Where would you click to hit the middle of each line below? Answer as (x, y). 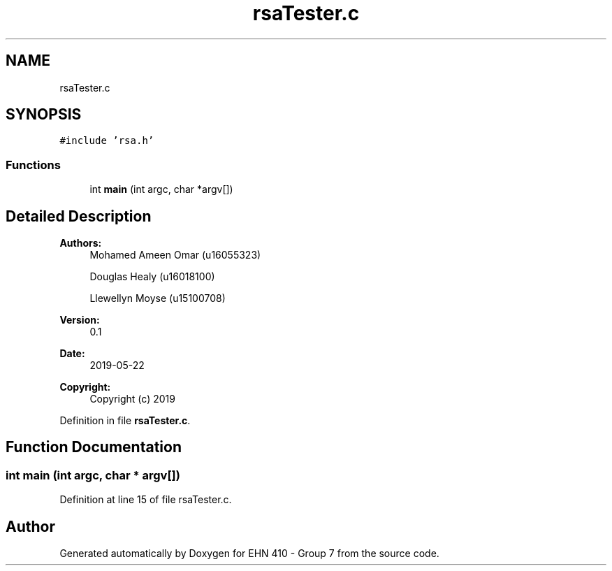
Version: (80, 320)
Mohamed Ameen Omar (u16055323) (175, 255)
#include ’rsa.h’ (107, 141)
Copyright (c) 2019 (132, 399)
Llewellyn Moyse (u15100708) (158, 298)
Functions (33, 165)
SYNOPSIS (44, 115)
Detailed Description (79, 216)
